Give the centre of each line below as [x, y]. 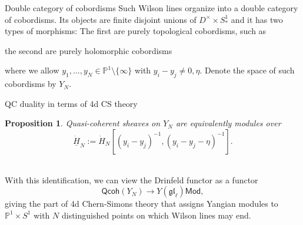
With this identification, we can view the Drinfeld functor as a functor [131, 179]
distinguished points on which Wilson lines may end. [156, 215]
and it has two [257, 19]
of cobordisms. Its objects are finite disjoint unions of [101, 19]
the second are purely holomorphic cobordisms [89, 50]
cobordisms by [31, 84]
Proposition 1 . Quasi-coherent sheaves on [83, 123]
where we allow [32, 70]
